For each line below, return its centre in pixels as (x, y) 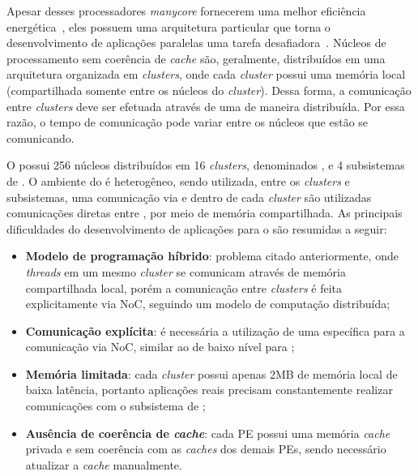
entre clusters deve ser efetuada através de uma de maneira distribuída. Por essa (206, 106)
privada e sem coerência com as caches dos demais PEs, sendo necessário (206, 449)
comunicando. (41, 137)
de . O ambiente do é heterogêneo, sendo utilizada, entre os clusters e (178, 180)
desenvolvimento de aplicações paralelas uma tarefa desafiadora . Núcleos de (196, 43)
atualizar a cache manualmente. (104, 464)
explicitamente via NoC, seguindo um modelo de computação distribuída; (208, 304)
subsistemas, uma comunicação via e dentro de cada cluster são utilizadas (189, 197)
